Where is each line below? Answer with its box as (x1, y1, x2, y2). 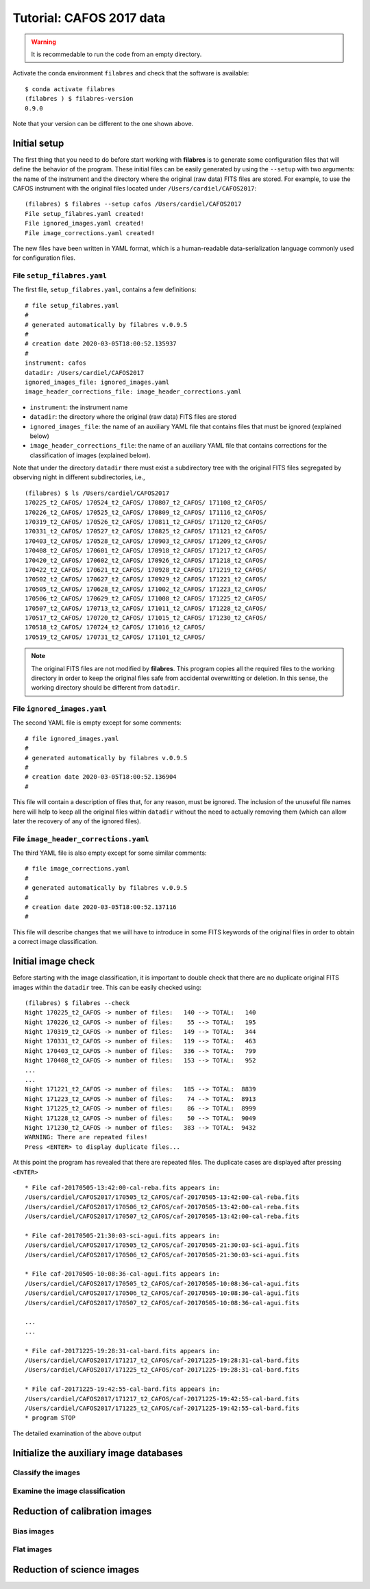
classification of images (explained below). (29, 451, 151, 459)
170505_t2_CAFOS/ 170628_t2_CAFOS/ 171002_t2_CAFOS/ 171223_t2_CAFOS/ (25, 585, 267, 593)
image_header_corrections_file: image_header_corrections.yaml (25, 388, 242, 396)
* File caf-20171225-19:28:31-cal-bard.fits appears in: (25, 1347, 221, 1355)
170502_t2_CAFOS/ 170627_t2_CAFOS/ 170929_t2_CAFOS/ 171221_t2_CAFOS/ (25, 576, 267, 583)
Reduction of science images (12, 1564, 140, 1575)
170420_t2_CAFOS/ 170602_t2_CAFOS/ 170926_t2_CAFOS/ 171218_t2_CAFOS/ (25, 556, 267, 564)
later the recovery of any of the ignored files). (12, 816, 142, 825)
